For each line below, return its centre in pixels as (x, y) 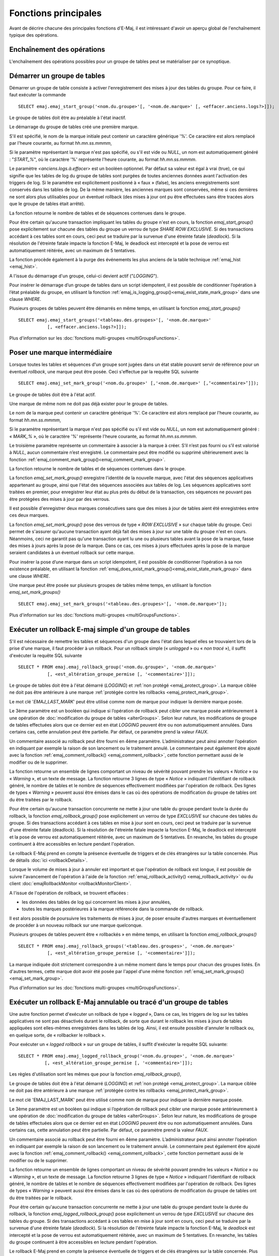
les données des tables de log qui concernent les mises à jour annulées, (97, 902)
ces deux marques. (29, 515)
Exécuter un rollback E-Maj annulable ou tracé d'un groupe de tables (119, 1002)
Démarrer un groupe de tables (57, 76)
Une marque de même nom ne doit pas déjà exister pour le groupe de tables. (89, 403)
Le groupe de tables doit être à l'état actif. (52, 394)
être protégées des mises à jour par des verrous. (60, 499)
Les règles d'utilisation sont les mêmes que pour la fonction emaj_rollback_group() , (95, 1074)
